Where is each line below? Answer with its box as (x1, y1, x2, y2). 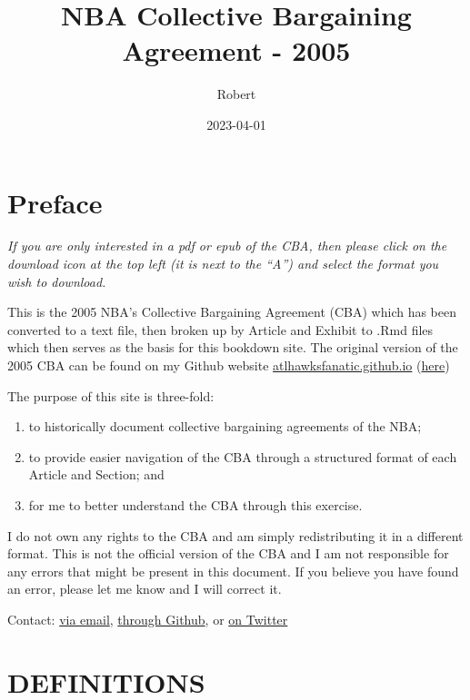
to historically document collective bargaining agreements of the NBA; (28, 417, 422, 436)
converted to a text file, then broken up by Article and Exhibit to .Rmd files (7, 320, 434, 339)
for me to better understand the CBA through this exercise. (28, 495, 363, 514)
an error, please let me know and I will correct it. (7, 579, 282, 598)
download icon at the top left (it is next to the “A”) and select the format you (7, 254, 439, 273)
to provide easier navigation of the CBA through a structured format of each (28, 447, 457, 466)
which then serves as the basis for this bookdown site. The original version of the (7, 338, 458, 357)
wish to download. (7, 271, 106, 291)
